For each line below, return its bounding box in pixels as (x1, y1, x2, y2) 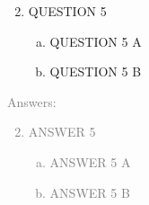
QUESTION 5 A (49, 31, 142, 50)
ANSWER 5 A (49, 152, 131, 171)
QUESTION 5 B (49, 62, 142, 81)
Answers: (7, 92, 57, 111)
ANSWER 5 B (49, 183, 130, 201)
